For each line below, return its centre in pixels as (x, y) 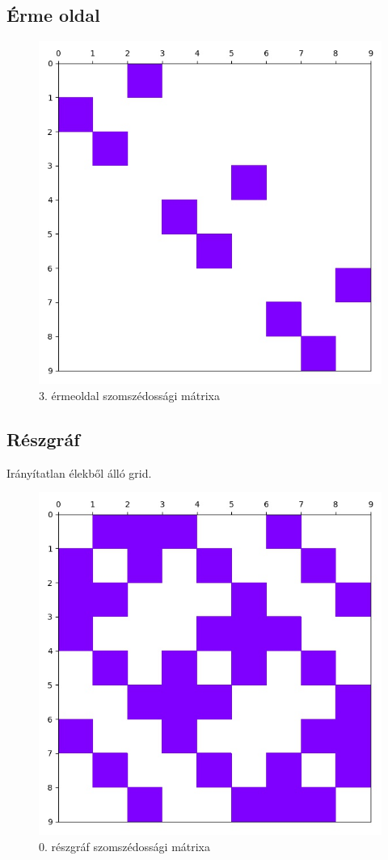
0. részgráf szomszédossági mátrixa (125, 846)
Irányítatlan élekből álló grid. (79, 472)
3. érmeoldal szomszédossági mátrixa (129, 395)
